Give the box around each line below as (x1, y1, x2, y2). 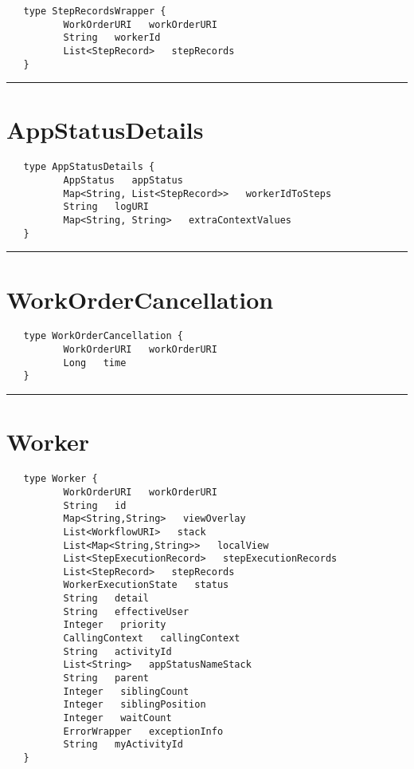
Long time (63, 357, 127, 369)
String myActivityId (63, 739, 183, 751)
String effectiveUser (63, 605, 189, 617)
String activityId (63, 645, 172, 657)
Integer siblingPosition (63, 699, 206, 711)
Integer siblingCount (63, 685, 189, 697)
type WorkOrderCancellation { (23, 330, 183, 342)
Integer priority (63, 619, 166, 631)
